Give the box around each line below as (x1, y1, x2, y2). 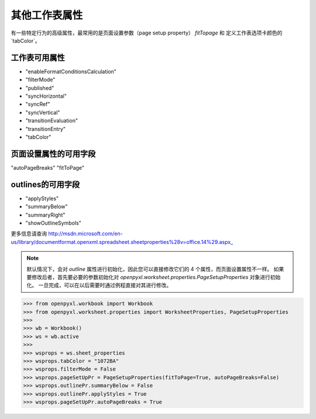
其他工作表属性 (11, 9, 83, 22)
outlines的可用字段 (11, 179, 80, 190)
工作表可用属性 (11, 53, 65, 63)
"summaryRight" (25, 211, 66, 218)
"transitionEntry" (25, 125, 66, 132)
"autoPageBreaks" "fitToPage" (11, 164, 85, 171)
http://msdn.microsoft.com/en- (47, 230, 123, 237)
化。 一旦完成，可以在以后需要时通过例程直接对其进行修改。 (26, 281, 172, 289)
